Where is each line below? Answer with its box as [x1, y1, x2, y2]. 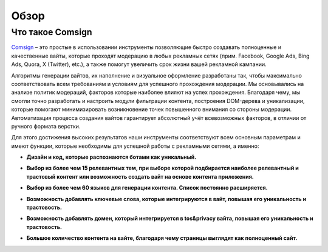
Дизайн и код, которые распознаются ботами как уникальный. [26, 153, 197, 161]
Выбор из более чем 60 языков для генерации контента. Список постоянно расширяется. [26, 184, 268, 191]
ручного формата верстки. [11, 122, 81, 130]
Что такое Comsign [11, 27, 92, 38]
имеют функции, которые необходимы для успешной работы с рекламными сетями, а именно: [11, 142, 259, 150]
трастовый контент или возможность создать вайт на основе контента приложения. [26, 173, 255, 180]
